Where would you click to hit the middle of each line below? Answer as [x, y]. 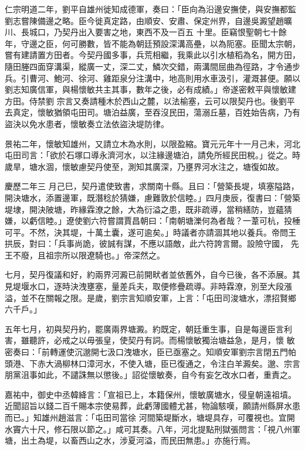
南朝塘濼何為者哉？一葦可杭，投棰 [234, 221]
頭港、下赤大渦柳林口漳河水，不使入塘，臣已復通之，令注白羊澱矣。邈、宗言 [152, 363]
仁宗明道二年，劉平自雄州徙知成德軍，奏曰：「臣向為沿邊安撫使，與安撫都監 [150, 9]
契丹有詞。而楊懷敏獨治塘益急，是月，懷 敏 [211, 340]
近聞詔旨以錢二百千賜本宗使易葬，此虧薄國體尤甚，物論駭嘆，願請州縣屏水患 [152, 406]
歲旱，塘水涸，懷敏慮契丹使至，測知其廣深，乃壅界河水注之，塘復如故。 [144, 166]
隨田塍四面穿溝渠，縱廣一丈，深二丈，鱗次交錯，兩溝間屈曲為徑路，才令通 [148, 66]
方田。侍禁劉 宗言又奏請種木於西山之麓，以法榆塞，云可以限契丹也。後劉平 [150, 100]
